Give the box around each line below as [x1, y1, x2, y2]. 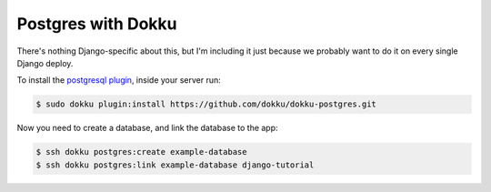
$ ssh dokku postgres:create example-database [35, 147, 247, 157]
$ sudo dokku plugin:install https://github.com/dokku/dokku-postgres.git [35, 99, 377, 109]
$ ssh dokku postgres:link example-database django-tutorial [35, 159, 315, 170]
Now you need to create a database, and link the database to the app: [16, 123, 278, 134]
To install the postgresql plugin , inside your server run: [16, 75, 222, 86]
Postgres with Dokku [16, 14, 177, 34]
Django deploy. [16, 57, 74, 68]
